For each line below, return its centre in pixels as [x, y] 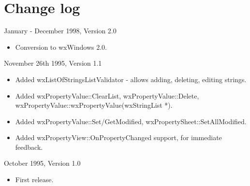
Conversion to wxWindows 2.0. [61, 47]
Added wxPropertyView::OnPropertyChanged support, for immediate [118, 137]
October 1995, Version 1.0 [42, 163]
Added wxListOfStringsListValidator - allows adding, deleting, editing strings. [131, 79]
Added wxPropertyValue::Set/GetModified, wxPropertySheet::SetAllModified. [131, 121]
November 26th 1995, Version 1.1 [53, 63]
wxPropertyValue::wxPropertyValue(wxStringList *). [94, 105]
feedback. [29, 147]
